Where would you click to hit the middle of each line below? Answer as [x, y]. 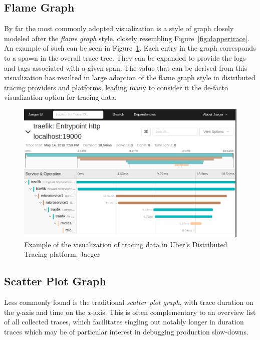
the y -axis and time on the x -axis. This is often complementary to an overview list [130, 312]
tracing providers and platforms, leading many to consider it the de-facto [116, 87]
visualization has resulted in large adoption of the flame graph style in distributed [130, 77]
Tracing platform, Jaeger [62, 254]
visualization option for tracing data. [60, 97]
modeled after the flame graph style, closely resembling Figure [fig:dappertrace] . [127, 38]
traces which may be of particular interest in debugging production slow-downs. [126, 331]
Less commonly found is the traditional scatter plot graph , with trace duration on [129, 302]
